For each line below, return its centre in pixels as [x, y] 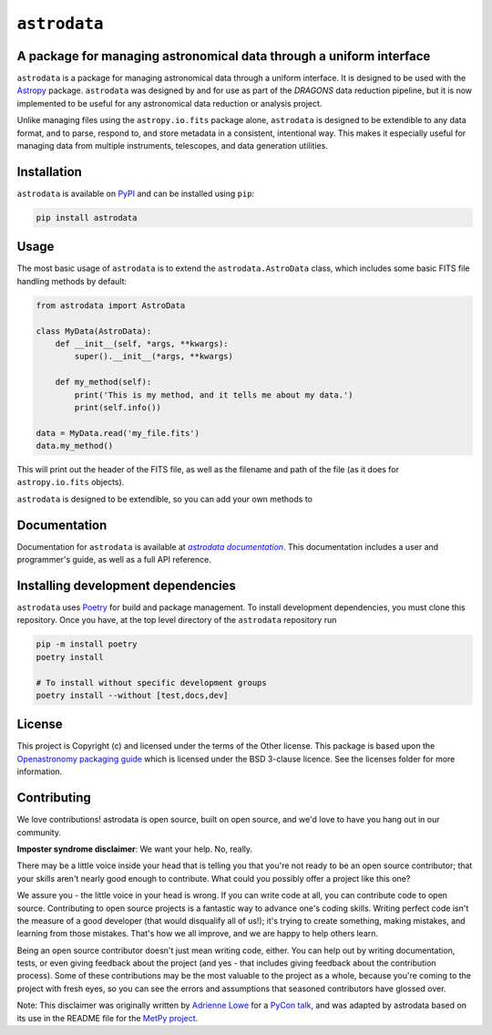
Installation [49, 172]
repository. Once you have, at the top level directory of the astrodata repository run [177, 620]
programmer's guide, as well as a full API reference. [114, 560]
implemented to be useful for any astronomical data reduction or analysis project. [169, 103]
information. [40, 771]
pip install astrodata [87, 217]
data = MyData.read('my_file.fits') [118, 433]
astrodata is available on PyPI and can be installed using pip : [136, 193]
